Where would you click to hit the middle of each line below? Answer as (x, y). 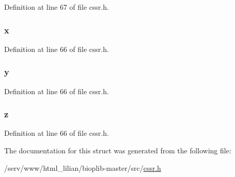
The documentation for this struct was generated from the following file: (118, 151)
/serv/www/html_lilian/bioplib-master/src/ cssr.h (83, 167)
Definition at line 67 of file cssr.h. (57, 7)
